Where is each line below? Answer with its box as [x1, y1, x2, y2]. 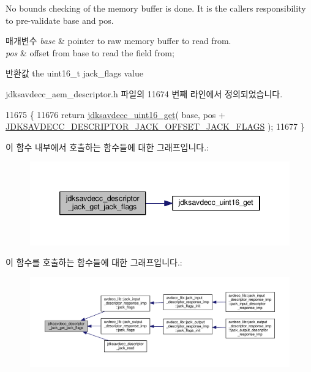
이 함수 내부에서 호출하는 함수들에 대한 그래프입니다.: [6, 140, 209, 153]
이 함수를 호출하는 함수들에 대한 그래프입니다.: [6, 256, 182, 269]
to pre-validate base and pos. [6, 13, 114, 26]
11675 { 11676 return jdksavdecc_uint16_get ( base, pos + [6, 108, 225, 121]
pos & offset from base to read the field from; [6, 46, 174, 59]
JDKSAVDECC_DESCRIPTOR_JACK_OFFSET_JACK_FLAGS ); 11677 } [6, 120, 305, 133]
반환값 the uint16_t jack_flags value [6, 67, 143, 80]
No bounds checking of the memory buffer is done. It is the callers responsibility [6, 2, 306, 14]
